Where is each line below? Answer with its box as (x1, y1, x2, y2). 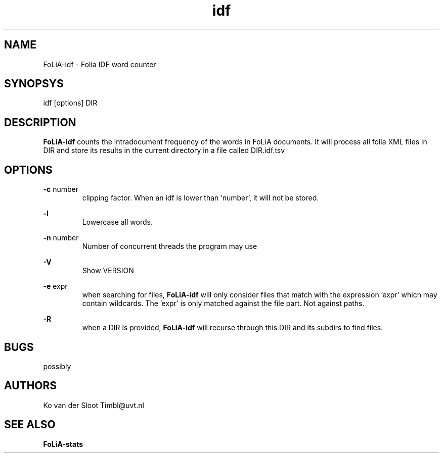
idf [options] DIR (43, 98, 98, 108)
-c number (43, 185, 78, 194)
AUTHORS (4, 379, 57, 392)
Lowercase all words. (82, 218, 153, 227)
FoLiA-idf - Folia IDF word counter (43, 60, 156, 69)
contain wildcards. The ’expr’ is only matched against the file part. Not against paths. (82, 299, 365, 308)
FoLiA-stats (43, 439, 83, 448)
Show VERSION (82, 266, 134, 275)
